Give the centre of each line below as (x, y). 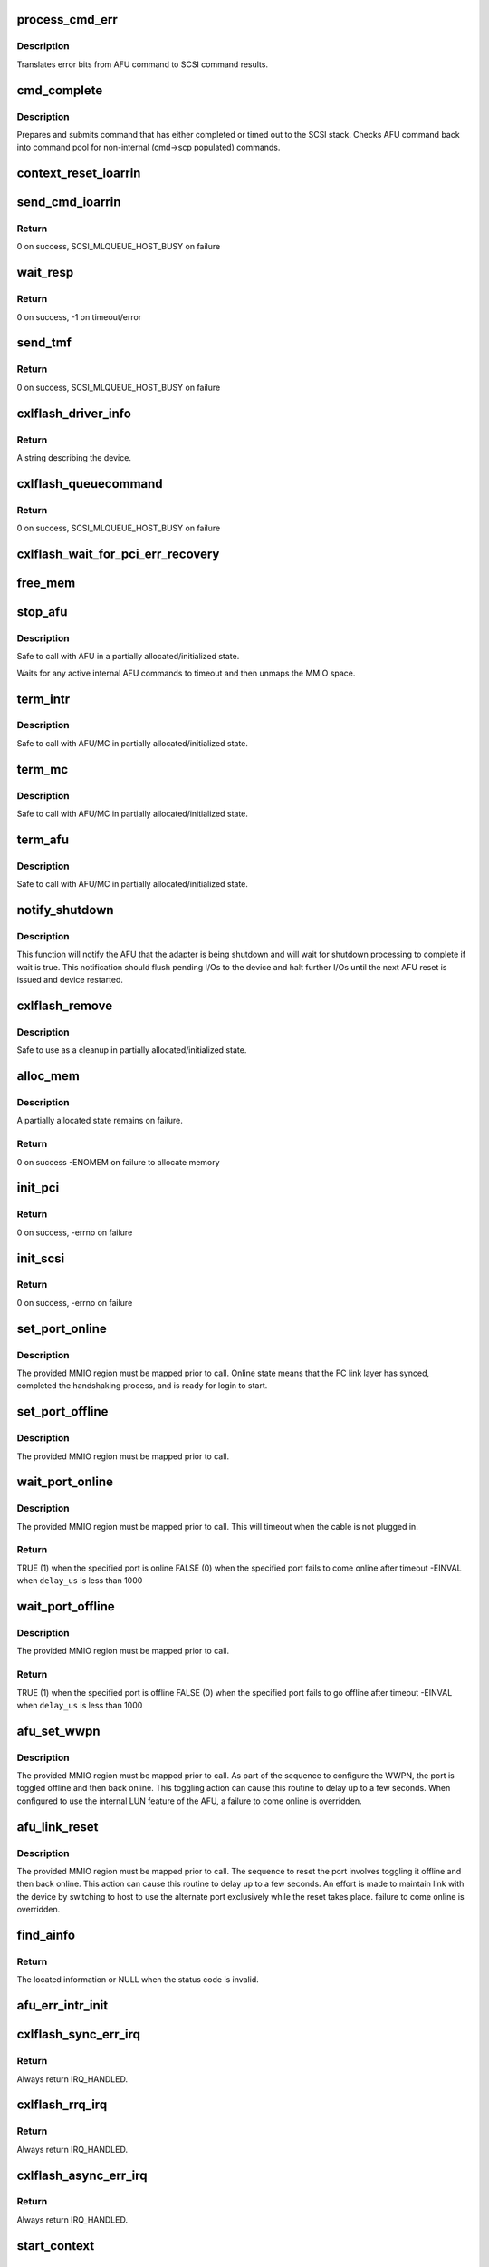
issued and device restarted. (70, 980)
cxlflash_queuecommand (90, 484)
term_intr (43, 699)
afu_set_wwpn (58, 1731)
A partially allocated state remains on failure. (100, 1121)
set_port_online (62, 1328)
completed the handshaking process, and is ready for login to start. (142, 1386)
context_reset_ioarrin (79, 174)
